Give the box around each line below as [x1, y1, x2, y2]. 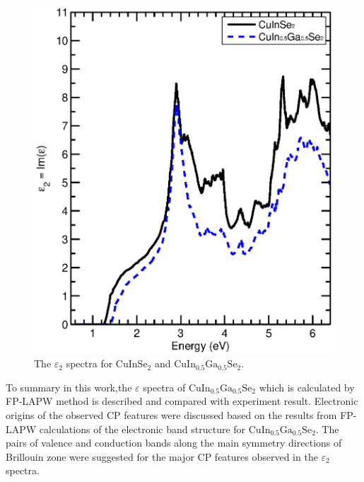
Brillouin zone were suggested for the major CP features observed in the [6, 449, 318, 464]
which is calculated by [259, 379, 355, 394]
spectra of [143, 379, 186, 394]
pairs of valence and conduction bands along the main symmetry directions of [6, 435, 342, 450]
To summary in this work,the [6, 379, 132, 394]
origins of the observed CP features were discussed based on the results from [6, 408, 337, 423]
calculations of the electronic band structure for [39, 421, 246, 436]
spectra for [66, 356, 113, 371]
